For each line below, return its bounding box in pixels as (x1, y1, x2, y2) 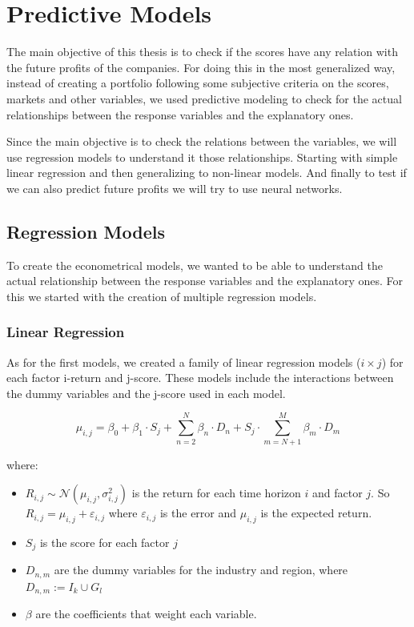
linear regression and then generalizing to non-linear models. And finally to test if (6, 164, 407, 181)
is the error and (159, 504, 237, 521)
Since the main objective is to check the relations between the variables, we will (6, 133, 397, 150)
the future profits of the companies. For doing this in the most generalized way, (6, 58, 396, 75)
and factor (312, 484, 363, 501)
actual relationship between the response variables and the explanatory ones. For (6, 272, 404, 289)
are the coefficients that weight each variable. (35, 605, 257, 622)
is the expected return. (260, 504, 372, 521)
